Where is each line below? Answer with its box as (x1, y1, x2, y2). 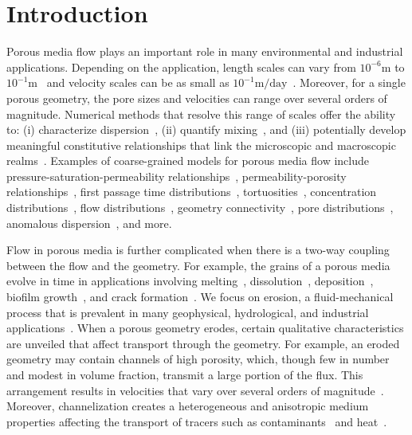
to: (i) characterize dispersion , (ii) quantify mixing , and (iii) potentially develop (6, 121, 406, 138)
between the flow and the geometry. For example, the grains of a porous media (6, 257, 390, 273)
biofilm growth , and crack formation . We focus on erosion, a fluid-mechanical (6, 288, 394, 305)
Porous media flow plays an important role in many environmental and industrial (6, 43, 403, 60)
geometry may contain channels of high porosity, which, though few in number (6, 351, 390, 367)
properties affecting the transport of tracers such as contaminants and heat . (6, 413, 387, 429)
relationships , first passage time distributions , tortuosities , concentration (6, 183, 377, 200)
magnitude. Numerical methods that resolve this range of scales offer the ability (6, 105, 396, 122)
